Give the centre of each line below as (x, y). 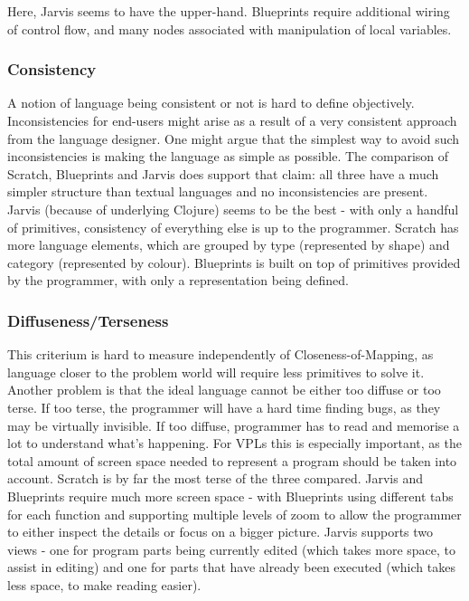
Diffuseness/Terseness (88, 320)
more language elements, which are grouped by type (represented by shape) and (229, 245)
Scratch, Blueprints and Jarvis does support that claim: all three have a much (223, 173)
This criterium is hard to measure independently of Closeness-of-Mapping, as (220, 354)
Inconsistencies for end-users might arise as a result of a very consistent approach (232, 120)
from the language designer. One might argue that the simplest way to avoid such (234, 138)
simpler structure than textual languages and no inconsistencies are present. (218, 191)
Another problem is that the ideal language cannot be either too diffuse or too (224, 390)
